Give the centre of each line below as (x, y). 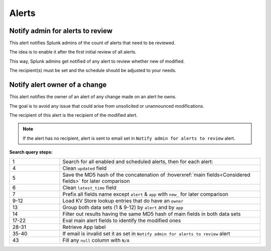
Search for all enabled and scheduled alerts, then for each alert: (138, 162)
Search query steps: (31, 152)
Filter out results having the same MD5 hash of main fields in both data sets (152, 214)
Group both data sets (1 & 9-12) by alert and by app (123, 207)
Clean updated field (85, 168)
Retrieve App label (84, 227)
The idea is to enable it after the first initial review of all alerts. (73, 52)
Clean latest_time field (89, 188)
